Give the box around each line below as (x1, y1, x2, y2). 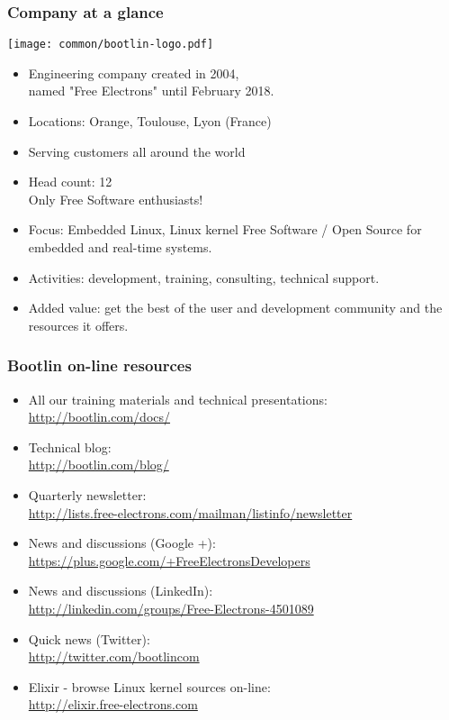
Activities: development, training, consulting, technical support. (28, 268, 380, 287)
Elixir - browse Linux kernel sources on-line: (28, 677, 271, 696)
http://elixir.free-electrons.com (28, 695, 198, 714)
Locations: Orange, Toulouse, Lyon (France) (28, 112, 272, 131)
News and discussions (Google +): (28, 533, 216, 552)
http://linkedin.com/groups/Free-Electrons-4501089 (28, 598, 314, 617)
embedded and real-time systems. (28, 238, 212, 257)
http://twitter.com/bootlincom (28, 647, 200, 666)
